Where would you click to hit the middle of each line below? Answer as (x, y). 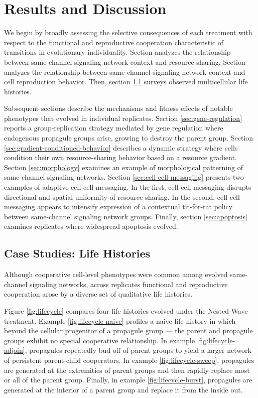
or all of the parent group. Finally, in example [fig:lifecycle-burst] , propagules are (128, 380)
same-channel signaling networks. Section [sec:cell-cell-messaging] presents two (124, 177)
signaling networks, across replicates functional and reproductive (128, 284)
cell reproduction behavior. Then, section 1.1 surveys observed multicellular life (126, 82)
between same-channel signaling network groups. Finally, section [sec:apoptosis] (126, 216)
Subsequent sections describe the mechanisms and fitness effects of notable (118, 108)
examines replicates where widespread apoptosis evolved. (91, 226)
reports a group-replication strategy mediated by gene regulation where (114, 128)
